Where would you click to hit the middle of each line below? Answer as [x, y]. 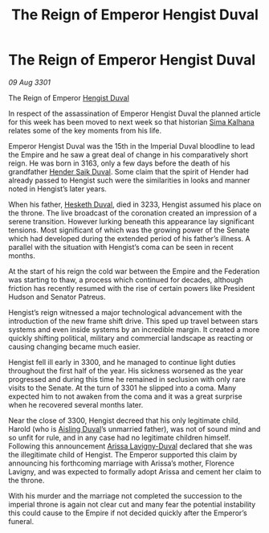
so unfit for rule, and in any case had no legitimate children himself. [120, 437]
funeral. [21, 521]
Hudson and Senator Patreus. [57, 297]
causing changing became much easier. [74, 346]
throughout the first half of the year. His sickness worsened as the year [126, 371]
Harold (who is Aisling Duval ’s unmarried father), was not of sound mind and [134, 428]
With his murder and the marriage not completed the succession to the [125, 495]
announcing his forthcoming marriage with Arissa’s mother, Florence [121, 463]
